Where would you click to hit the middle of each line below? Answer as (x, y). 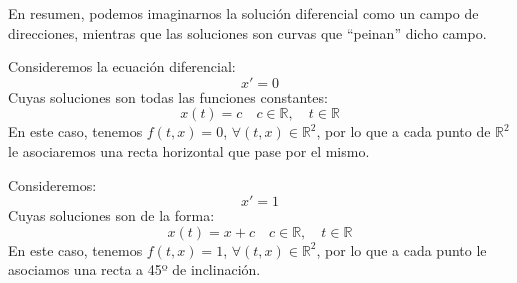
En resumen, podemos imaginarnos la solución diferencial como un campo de (243, 13)
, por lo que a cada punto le (401, 249)
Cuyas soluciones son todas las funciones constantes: (168, 96)
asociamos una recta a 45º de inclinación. (134, 269)
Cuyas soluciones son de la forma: (111, 215)
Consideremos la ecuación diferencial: (122, 66)
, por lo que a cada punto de (403, 131)
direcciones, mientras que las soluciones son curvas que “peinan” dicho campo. (247, 32)
